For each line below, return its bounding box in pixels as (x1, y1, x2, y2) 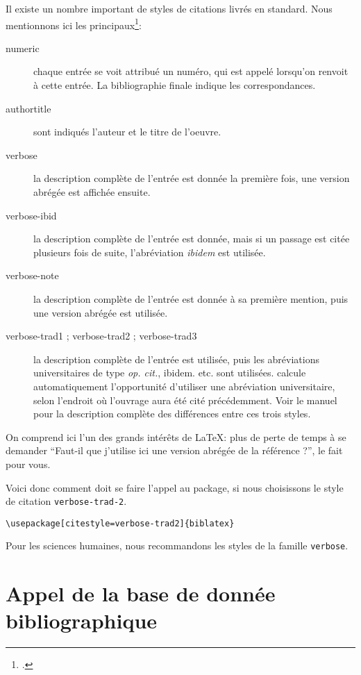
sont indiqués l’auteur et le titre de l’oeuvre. (33, 124, 221, 139)
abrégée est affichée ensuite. (33, 185, 151, 199)
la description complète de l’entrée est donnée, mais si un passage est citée (33, 231, 350, 246)
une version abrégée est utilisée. (33, 305, 168, 319)
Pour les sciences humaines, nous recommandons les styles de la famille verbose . (6, 538, 349, 553)
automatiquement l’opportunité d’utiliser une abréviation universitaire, (33, 378, 335, 393)
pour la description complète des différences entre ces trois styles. (33, 406, 311, 421)
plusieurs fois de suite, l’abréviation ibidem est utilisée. (33, 244, 266, 259)
